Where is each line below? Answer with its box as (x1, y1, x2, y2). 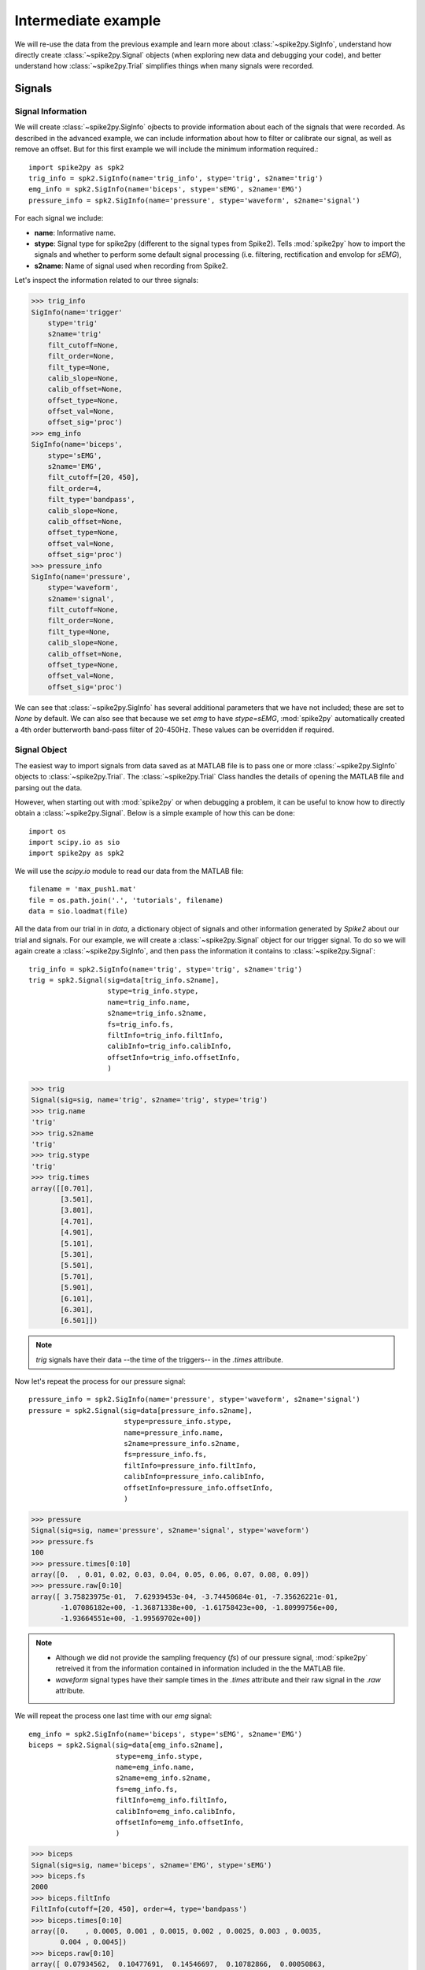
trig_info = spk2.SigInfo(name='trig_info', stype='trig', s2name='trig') (28, 174, 323, 183)
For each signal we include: (14, 214, 104, 223)
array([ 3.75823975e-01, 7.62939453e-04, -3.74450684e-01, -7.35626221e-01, (31, 1592, 338, 1601)
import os (28, 827, 66, 835)
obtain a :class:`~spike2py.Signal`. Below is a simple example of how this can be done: (14, 808, 295, 818)
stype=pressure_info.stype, (123, 1417, 232, 1426)
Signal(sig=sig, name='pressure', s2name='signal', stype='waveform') (31, 1526, 310, 1535)
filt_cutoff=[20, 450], (47, 473, 139, 482)
